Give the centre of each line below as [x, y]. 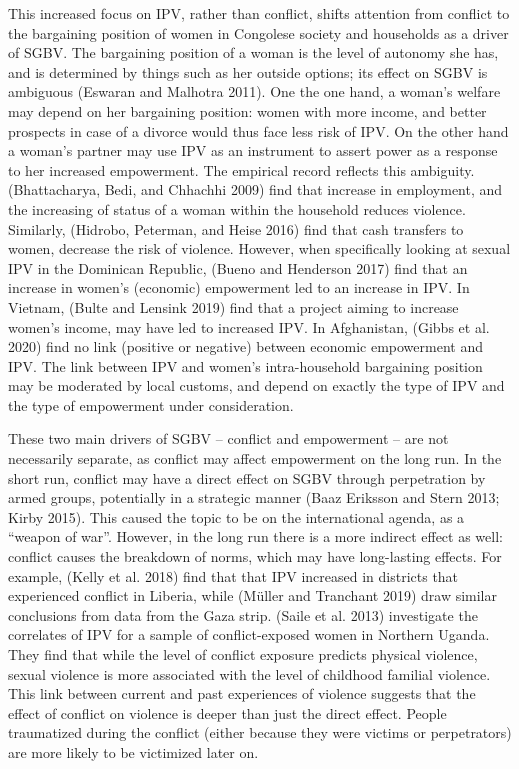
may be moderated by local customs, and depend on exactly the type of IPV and [256, 385]
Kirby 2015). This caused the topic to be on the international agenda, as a [236, 516]
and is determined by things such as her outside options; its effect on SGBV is [248, 71]
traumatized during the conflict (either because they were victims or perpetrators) [260, 732]
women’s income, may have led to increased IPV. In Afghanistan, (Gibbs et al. [249, 326]
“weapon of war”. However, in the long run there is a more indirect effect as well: [255, 536]
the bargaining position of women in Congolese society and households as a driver [258, 32]
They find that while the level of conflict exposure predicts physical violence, [243, 654]
